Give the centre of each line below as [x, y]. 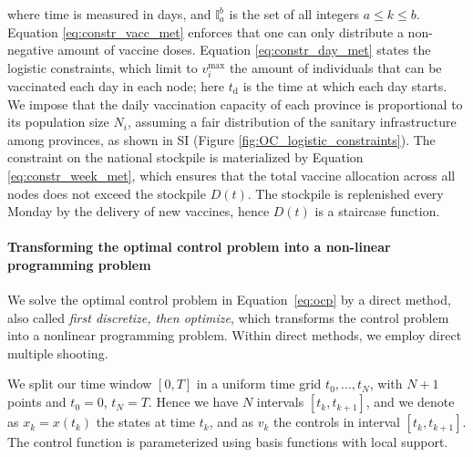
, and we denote [410, 402]
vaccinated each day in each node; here [116, 85]
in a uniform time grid [259, 384]
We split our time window [80, 384]
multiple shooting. [58, 353]
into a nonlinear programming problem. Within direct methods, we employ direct [235, 335]
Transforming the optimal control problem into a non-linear [199, 247]
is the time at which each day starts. [345, 85]
